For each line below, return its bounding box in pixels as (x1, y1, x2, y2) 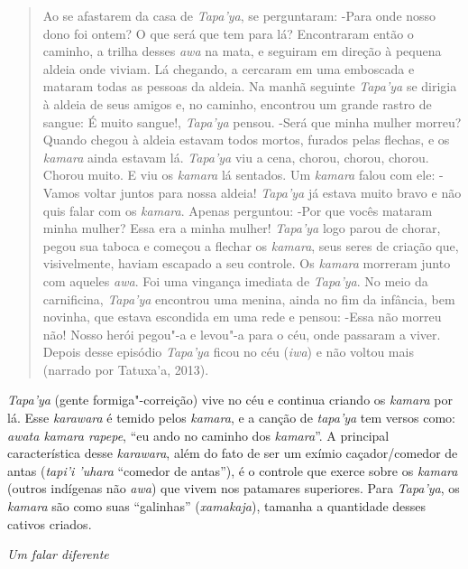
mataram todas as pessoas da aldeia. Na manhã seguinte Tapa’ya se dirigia (42, 77, 457, 96)
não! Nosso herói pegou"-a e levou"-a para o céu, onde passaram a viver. (42, 324, 441, 343)
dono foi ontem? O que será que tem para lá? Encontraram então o (42, 23, 414, 42)
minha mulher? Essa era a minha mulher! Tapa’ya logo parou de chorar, (42, 219, 441, 238)
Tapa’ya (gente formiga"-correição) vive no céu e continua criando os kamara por (7, 390, 453, 409)
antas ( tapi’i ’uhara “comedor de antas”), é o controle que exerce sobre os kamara (7, 461, 458, 480)
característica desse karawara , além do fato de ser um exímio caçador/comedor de (7, 443, 458, 462)
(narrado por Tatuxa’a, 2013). (42, 359, 209, 378)
